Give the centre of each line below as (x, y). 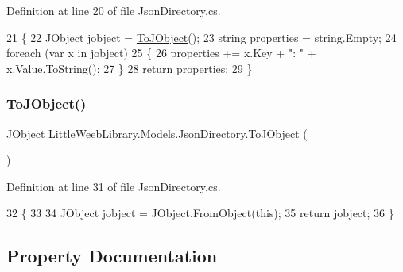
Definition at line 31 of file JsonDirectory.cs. (114, 186)
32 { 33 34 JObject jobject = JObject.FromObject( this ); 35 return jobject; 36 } (200, 213)
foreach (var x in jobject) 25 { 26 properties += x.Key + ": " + (161, 53)
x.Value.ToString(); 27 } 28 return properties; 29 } (130, 68)
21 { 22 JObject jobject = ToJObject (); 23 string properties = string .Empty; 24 (201, 37)
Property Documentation (112, 256)
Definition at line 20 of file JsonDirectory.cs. (114, 10)
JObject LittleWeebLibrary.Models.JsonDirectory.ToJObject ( (157, 133)
